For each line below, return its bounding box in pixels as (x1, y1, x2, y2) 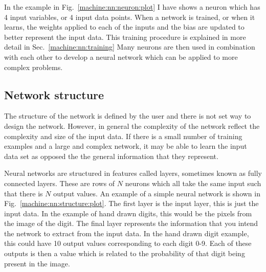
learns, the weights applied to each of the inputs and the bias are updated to (4, 21, 245, 32)
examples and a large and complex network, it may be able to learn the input (4, 141, 247, 151)
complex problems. (4, 61, 63, 72)
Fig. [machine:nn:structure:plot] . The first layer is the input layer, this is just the (4, 198, 259, 209)
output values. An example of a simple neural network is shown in (53, 188, 260, 198)
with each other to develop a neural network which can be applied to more (4, 51, 238, 62)
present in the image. (4, 258, 70, 268)
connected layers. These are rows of (4, 177, 115, 188)
